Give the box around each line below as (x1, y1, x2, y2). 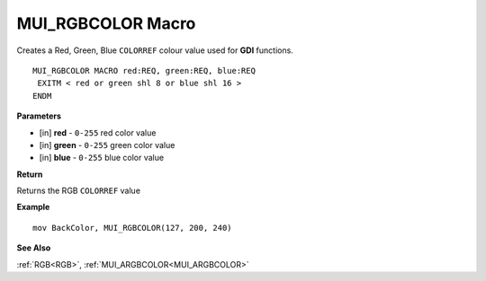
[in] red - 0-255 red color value (39, 127, 157, 138)
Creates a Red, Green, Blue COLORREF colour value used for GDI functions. (16, 45, 294, 56)
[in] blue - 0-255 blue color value (39, 153, 165, 163)
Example (16, 202, 50, 213)
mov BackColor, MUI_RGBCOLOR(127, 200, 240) (32, 223, 233, 233)
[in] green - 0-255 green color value (39, 139, 175, 150)
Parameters (16, 110, 62, 121)
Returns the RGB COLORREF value (16, 185, 141, 197)
